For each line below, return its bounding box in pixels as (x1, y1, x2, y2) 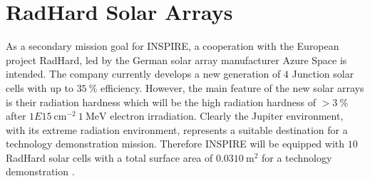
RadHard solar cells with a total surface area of (6, 150, 213, 165)
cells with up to (6, 80, 73, 95)
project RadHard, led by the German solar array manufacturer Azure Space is (6, 52, 347, 67)
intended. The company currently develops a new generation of (6, 66, 281, 81)
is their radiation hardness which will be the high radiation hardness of (6, 94, 317, 109)
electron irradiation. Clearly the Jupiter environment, (110, 108, 344, 123)
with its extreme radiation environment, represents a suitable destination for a (6, 122, 348, 137)
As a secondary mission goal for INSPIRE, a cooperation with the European (6, 38, 339, 53)
